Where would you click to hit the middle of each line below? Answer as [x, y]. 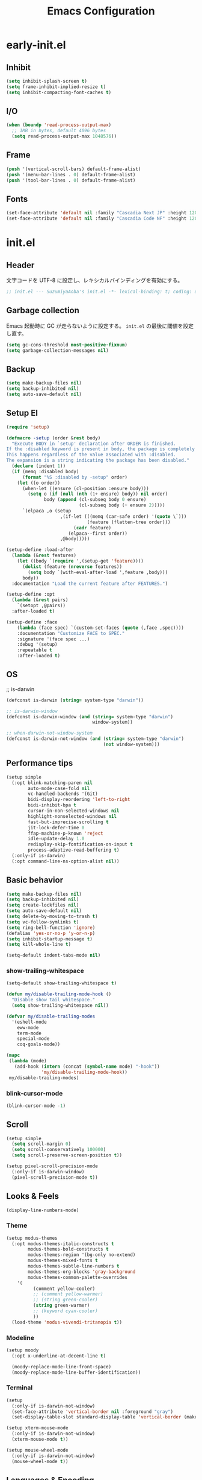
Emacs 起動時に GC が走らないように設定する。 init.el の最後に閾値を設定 [100, 326]
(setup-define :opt [31, 595]
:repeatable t [35, 650]
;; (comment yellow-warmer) [68, 1294]
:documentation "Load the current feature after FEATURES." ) [90, 584]
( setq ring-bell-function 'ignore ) [51, 928]
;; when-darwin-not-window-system [50, 733]
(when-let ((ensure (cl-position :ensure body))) [85, 488]
